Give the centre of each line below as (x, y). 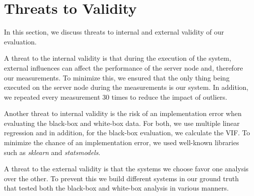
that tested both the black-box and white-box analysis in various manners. (116, 188)
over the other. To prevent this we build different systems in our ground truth (121, 178)
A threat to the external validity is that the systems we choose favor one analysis (126, 169)
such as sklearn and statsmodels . (52, 152)
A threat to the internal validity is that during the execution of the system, (118, 58)
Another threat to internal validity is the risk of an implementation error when (123, 113)
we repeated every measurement (52, 97)
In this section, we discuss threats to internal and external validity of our (114, 32)
